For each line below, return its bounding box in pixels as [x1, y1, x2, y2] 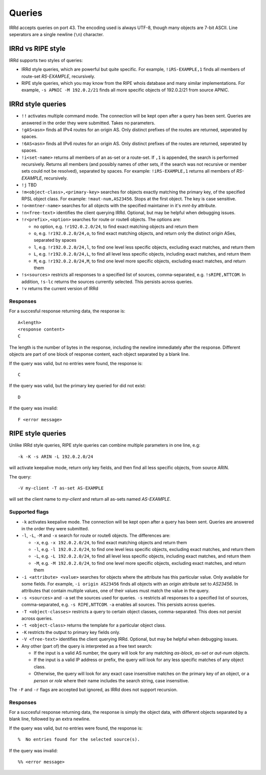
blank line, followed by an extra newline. [9, 716, 91, 722]
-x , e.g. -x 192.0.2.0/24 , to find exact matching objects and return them [33, 539, 187, 545]
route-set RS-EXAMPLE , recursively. [21, 73, 96, 79]
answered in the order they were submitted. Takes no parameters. [21, 120, 155, 126]
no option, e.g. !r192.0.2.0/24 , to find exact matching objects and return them [33, 223, 199, 229]
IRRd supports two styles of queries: [9, 57, 83, 63]
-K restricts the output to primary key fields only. [21, 629, 121, 635]
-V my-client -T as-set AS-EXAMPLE [18, 485, 104, 491]
